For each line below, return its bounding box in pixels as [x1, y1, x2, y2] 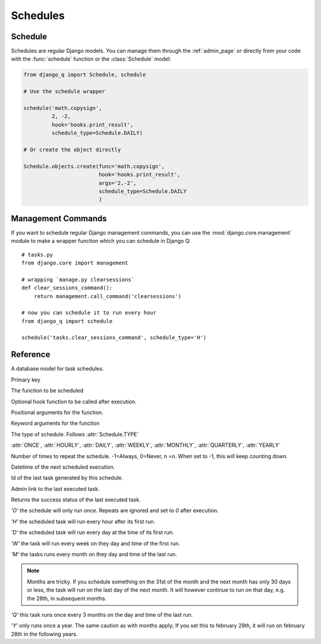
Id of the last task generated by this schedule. [11, 474, 123, 481]
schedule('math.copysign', [23, 105, 102, 111]
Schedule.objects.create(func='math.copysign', [23, 163, 165, 169]
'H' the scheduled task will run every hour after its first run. [11, 517, 156, 525]
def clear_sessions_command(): [21, 285, 113, 291]
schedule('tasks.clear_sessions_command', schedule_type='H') [21, 334, 207, 341]
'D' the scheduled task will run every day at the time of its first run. [11, 529, 174, 536]
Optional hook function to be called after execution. [11, 398, 137, 405]
